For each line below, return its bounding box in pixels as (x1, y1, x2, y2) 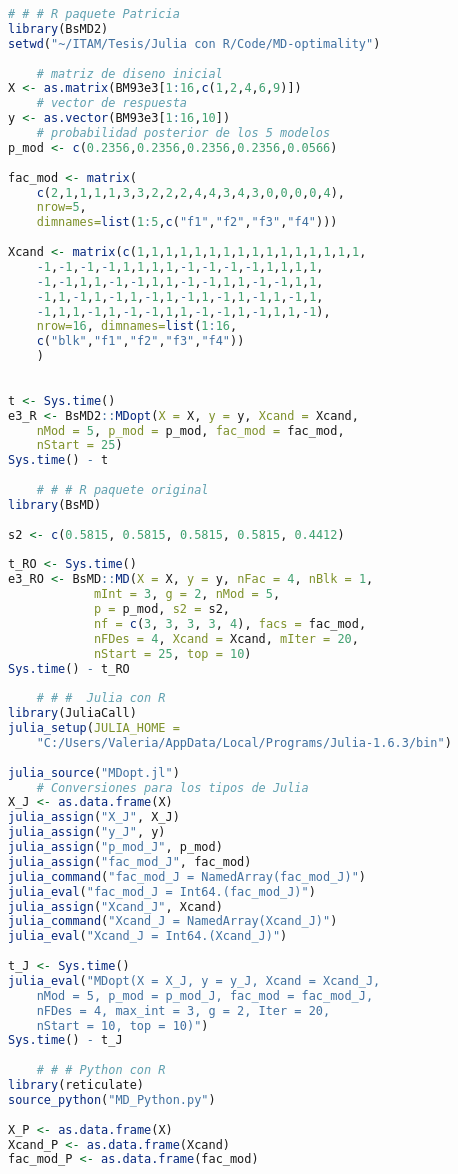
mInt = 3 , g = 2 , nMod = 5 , (93, 587, 281, 602)
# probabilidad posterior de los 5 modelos (36, 126, 331, 140)
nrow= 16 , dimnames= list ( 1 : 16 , (36, 319, 238, 334)
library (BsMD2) (8, 21, 109, 36)
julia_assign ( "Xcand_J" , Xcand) (8, 899, 223, 914)
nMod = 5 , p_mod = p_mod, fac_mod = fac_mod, (36, 423, 345, 438)
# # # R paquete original (36, 483, 209, 497)
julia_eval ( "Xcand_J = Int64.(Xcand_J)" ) (8, 929, 288, 944)
